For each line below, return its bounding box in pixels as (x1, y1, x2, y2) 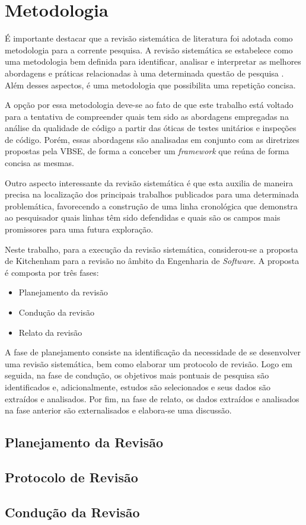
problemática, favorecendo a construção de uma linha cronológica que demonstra (5, 199, 298, 212)
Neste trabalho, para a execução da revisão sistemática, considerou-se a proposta (5, 243, 298, 255)
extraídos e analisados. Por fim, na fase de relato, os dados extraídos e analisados (5, 392, 299, 405)
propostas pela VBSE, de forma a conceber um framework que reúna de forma (5, 145, 289, 157)
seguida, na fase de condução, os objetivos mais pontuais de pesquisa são (5, 369, 269, 381)
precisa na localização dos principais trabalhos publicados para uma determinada (5, 188, 299, 201)
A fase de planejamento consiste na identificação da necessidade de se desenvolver (5, 346, 301, 358)
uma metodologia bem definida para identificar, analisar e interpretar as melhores (5, 55, 301, 68)
